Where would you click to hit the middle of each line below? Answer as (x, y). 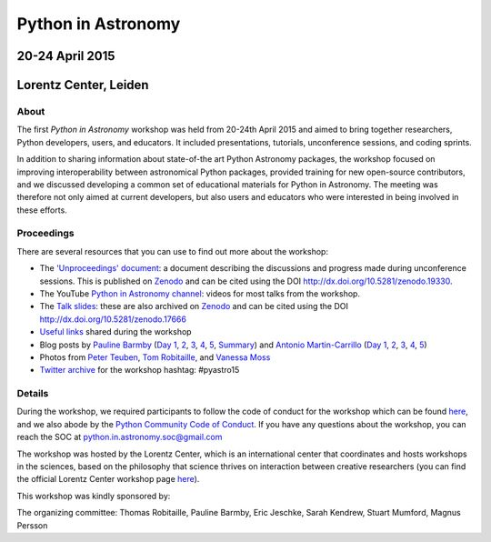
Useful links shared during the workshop (115, 332)
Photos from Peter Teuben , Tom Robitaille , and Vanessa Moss (155, 357)
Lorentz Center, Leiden (83, 85)
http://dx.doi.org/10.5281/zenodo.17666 (113, 319)
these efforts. (42, 210)
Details (33, 394)
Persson (32, 525)
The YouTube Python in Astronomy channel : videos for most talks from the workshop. (200, 293)
